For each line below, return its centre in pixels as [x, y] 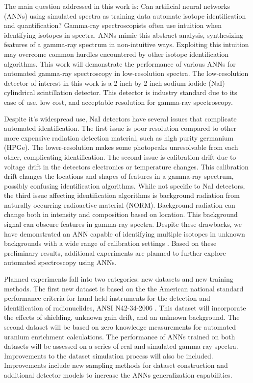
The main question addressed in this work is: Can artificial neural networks [117, 6]
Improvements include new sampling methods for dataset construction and [116, 365]
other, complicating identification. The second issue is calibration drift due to [120, 156]
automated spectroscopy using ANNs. [60, 262]
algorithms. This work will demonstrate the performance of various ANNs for [120, 63]
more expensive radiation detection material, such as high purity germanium [119, 137]
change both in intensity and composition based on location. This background [121, 214]
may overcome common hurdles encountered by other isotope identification [116, 54]
